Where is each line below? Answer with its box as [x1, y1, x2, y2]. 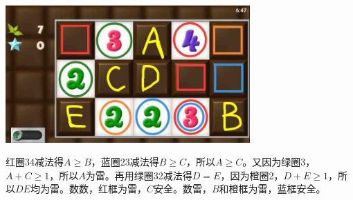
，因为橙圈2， [220, 168, 284, 182]
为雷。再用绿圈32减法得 [85, 168, 192, 182]
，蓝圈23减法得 [91, 154, 159, 169]
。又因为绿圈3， [242, 154, 316, 169]
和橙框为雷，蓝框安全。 [219, 181, 326, 196]
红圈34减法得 [6, 154, 64, 169]
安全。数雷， [153, 181, 212, 196]
